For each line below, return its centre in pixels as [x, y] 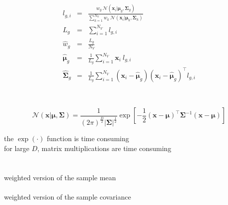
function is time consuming [88, 138]
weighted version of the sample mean [60, 177]
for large [17, 148]
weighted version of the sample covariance [68, 196]
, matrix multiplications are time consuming [104, 148]
